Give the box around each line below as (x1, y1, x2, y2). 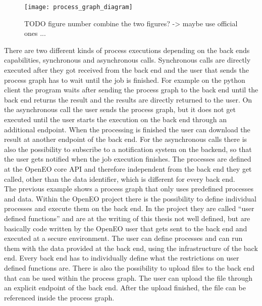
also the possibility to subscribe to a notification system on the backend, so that (4, 143, 252, 154)
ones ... (24, 28, 46, 38)
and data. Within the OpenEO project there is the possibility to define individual (4, 193, 256, 203)
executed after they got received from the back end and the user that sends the (4, 65, 249, 75)
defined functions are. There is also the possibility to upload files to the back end (4, 262, 254, 273)
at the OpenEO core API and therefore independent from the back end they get (4, 163, 252, 174)
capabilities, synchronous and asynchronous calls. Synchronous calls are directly (4, 55, 251, 65)
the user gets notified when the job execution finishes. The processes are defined (4, 154, 251, 164)
